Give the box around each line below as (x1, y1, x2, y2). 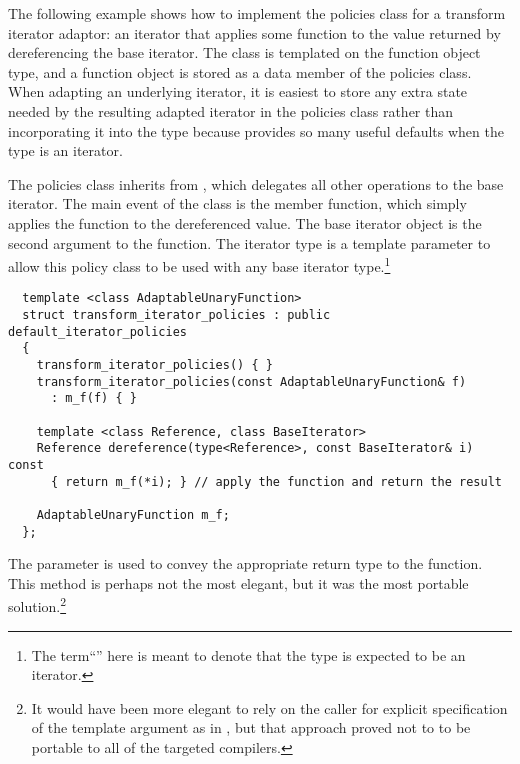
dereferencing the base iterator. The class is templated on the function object (8, 42, 481, 63)
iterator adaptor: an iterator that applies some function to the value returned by (8, 22, 501, 43)
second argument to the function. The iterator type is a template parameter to (8, 232, 491, 253)
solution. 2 (8, 593, 67, 617)
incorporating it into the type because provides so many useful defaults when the (8, 120, 504, 141)
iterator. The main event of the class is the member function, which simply (8, 193, 467, 214)
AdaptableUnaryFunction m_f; (36, 507, 230, 522)
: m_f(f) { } (50, 391, 137, 406)
